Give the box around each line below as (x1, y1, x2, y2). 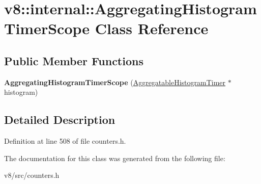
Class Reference (95, 18, 209, 39)
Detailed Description (4, 112, 115, 127)
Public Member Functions (4, 52, 143, 68)
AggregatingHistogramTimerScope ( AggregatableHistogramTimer (4, 76, 226, 87)
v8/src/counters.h (4, 170, 60, 180)
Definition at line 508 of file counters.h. (4, 136, 126, 146)
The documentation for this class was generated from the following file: (4, 152, 225, 163)
